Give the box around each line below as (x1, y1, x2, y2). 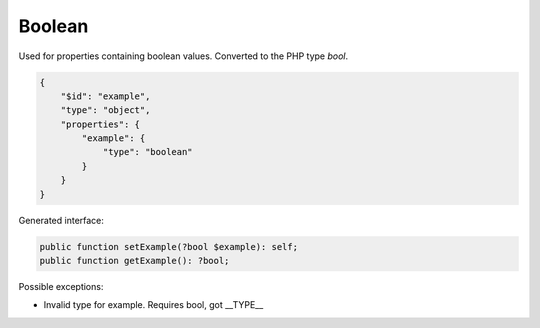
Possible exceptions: (18, 281, 104, 292)
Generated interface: (18, 214, 105, 226)
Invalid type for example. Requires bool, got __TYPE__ (43, 299, 264, 311)
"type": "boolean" (102, 146, 194, 158)
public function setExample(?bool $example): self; (39, 241, 299, 252)
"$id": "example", (60, 90, 151, 102)
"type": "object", (60, 105, 151, 116)
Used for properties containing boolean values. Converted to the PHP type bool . (18, 50, 349, 62)
